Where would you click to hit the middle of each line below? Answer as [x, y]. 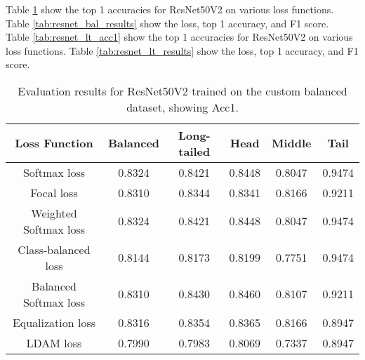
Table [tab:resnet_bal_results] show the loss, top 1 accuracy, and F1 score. [167, 23]
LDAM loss [54, 342]
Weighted [54, 213]
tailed [194, 151]
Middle [291, 143]
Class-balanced [54, 249]
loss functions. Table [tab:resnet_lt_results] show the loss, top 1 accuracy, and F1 [182, 50]
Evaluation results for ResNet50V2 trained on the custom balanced [182, 91]
